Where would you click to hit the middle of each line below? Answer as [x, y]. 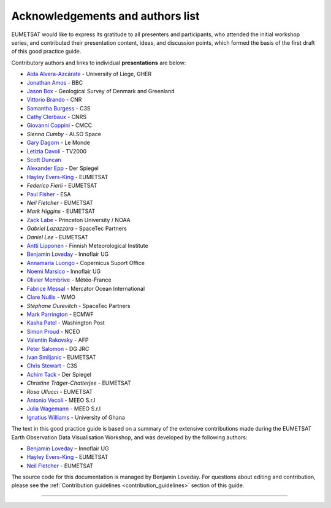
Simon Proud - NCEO [53, 331]
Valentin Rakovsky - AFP [58, 340]
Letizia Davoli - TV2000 [57, 151]
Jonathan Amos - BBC [55, 82]
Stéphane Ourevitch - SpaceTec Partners [78, 306]
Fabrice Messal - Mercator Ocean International [86, 288]
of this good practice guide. [46, 52]
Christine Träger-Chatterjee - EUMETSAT [79, 383]
